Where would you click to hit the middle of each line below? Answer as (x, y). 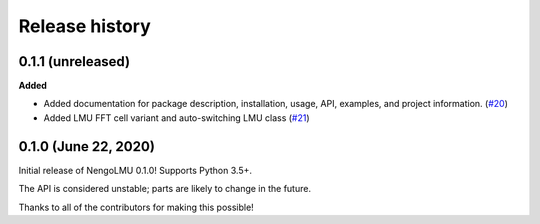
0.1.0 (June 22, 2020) (86, 146)
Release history (85, 26)
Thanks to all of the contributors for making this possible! (136, 207)
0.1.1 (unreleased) (74, 61)
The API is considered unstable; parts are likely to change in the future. (165, 189)
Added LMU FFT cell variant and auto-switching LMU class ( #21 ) (176, 117)
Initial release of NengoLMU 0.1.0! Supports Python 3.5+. (135, 170)
